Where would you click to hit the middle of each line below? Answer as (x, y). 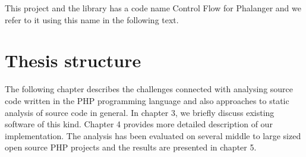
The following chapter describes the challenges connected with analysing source (149, 89)
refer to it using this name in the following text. (92, 19)
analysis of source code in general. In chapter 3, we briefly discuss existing (140, 112)
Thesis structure (73, 60)
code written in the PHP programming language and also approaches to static (147, 100)
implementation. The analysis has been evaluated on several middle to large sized (153, 135)
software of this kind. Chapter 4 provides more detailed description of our (139, 124)
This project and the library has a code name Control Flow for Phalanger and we (153, 8)
